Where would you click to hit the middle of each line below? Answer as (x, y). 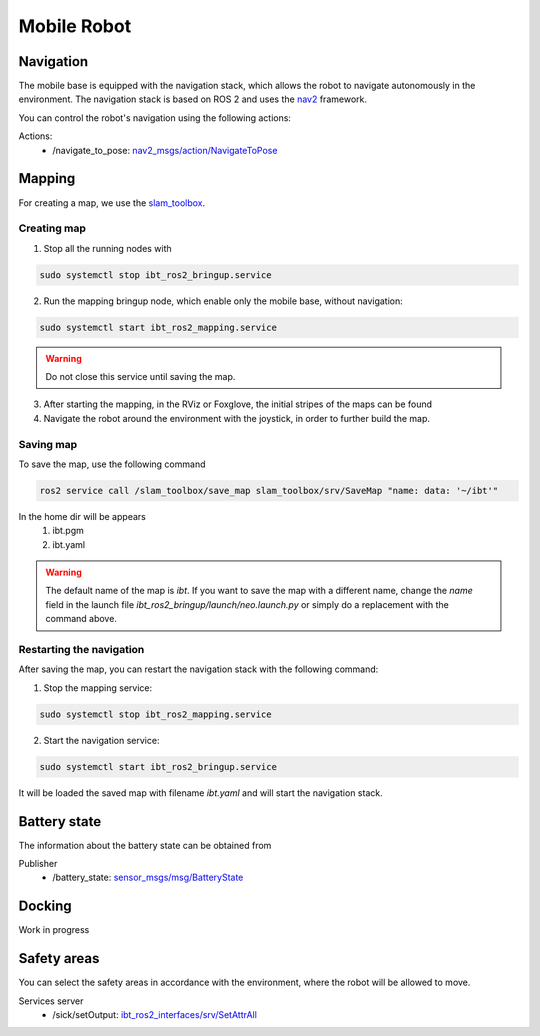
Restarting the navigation (81, 649)
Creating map (52, 228)
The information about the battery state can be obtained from (145, 845)
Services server (51, 1001)
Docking (45, 906)
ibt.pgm (68, 531)
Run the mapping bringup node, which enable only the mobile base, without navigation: (223, 301)
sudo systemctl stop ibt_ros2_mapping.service (155, 714)
